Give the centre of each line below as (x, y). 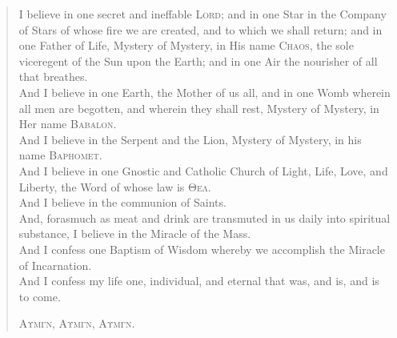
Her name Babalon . (68, 124)
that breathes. (53, 76)
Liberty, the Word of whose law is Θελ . (115, 186)
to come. (40, 296)
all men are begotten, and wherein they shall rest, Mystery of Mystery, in (199, 108)
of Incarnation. (55, 265)
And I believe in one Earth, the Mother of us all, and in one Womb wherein (205, 92)
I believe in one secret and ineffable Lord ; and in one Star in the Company (203, 14)
